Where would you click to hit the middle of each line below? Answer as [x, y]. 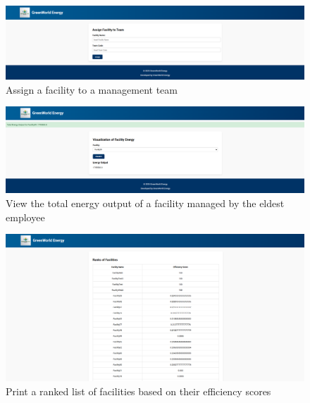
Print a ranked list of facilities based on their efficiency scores [138, 391]
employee [25, 217]
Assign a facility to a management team [92, 89]
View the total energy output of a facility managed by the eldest [145, 203]
